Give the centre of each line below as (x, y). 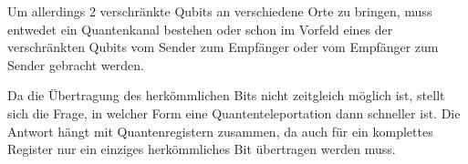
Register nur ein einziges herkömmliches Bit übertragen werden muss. (202, 149)
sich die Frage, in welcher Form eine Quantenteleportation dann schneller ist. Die (234, 113)
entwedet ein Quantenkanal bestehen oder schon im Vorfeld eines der (200, 29)
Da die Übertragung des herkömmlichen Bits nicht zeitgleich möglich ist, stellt (226, 95)
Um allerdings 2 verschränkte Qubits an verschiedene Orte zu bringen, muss (220, 11)
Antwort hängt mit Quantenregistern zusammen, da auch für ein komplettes (220, 131)
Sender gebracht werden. (76, 64)
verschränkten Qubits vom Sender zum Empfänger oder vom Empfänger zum (223, 47)
